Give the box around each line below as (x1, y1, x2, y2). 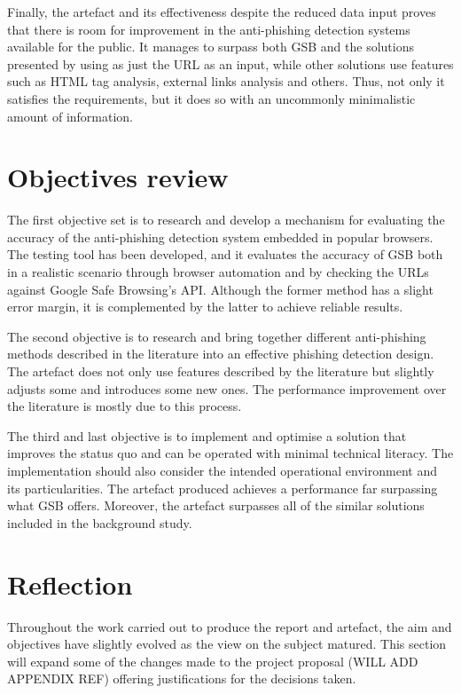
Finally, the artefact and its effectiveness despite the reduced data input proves (7, 3, 436, 20)
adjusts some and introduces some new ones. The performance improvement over (7, 379, 447, 398)
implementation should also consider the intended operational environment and (7, 461, 437, 479)
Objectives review (7, 159, 229, 195)
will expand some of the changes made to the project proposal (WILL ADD (7, 651, 418, 670)
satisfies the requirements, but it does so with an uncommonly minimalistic (7, 89, 416, 107)
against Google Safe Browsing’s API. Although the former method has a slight (7, 280, 434, 298)
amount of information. (7, 106, 134, 125)
